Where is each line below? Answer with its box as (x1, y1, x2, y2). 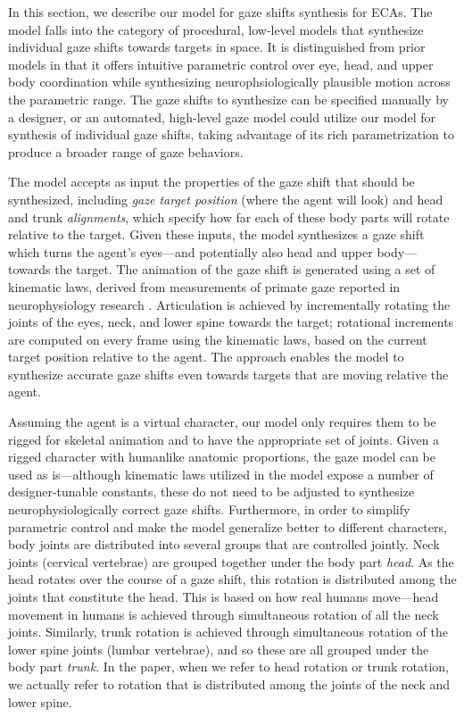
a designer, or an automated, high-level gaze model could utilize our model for (8, 107, 435, 126)
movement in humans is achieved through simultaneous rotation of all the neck (8, 604, 439, 623)
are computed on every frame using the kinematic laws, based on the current (8, 329, 427, 348)
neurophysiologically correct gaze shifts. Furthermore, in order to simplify (8, 500, 410, 519)
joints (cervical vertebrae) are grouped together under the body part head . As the (8, 552, 454, 571)
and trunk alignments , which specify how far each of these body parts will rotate (8, 207, 450, 226)
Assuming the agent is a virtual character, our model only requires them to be (8, 413, 436, 431)
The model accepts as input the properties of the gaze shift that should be (8, 172, 415, 191)
